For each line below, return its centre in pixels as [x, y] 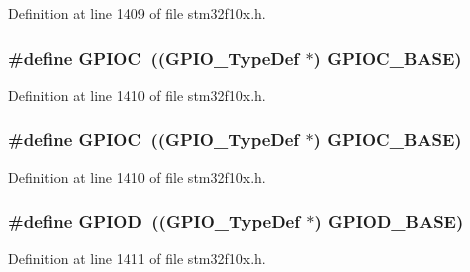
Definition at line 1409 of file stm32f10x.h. [137, 13]
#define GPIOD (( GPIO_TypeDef [154, 221]
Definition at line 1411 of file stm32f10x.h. [137, 258]
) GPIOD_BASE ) [389, 221]
